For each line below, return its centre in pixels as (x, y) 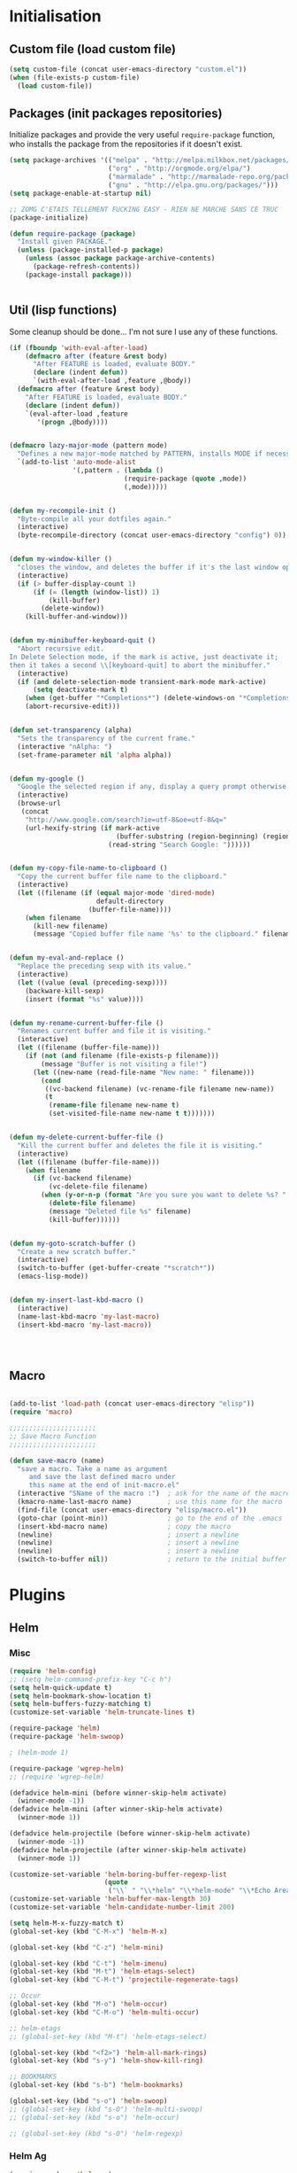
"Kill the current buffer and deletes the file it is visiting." (140, 1145)
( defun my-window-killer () (61, 559)
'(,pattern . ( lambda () (118, 471)
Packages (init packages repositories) (116, 114)
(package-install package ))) (79, 275)
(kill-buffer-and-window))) (76, 617)
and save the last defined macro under (102, 1477)
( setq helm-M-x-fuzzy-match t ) (67, 1923)
